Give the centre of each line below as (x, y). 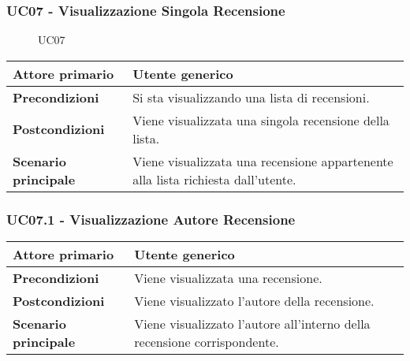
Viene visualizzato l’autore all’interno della (252, 324)
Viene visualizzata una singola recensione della (261, 120)
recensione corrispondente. (207, 342)
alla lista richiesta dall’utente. (214, 179)
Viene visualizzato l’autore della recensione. (254, 301)
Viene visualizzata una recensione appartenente (263, 161)
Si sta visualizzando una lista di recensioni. (251, 97)
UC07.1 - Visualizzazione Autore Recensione (151, 219)
